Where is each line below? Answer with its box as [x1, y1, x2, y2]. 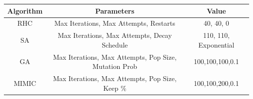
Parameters [95, 5, 134, 16]
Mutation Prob [92, 61, 137, 71]
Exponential [198, 39, 235, 49]
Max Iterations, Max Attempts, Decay [57, 30, 172, 40]
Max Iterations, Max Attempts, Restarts [54, 18, 176, 28]
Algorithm [7, 5, 43, 16]
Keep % [103, 82, 126, 93]
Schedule [102, 39, 128, 49]
